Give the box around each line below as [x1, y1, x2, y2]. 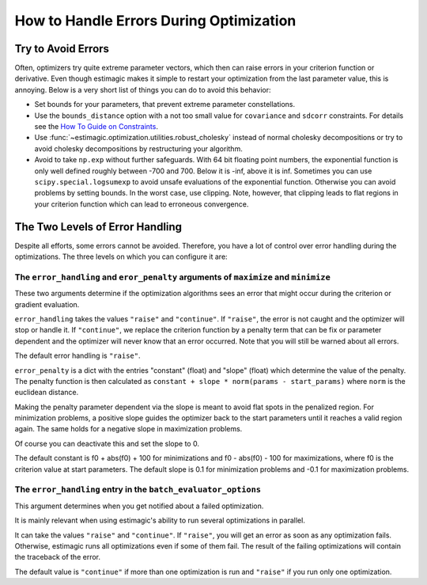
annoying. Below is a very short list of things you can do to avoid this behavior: [14, 85, 271, 94]
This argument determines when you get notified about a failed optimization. [14, 501, 264, 511]
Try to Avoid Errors [14, 42, 110, 55]
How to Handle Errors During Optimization [14, 12, 297, 29]
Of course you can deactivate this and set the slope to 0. [14, 439, 199, 448]
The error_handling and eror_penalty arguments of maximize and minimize [14, 272, 331, 283]
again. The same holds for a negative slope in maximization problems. [14, 424, 243, 434]
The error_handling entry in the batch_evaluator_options [14, 484, 261, 495]
